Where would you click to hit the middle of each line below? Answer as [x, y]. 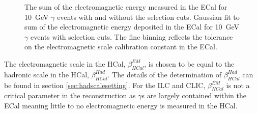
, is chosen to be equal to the [189, 63]
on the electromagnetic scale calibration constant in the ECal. [121, 47]
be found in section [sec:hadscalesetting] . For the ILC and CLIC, [105, 85]
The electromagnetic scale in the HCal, [65, 63]
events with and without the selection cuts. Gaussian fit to [148, 17]
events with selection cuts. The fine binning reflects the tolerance [132, 36]
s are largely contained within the [194, 95]
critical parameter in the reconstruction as [70, 95]
